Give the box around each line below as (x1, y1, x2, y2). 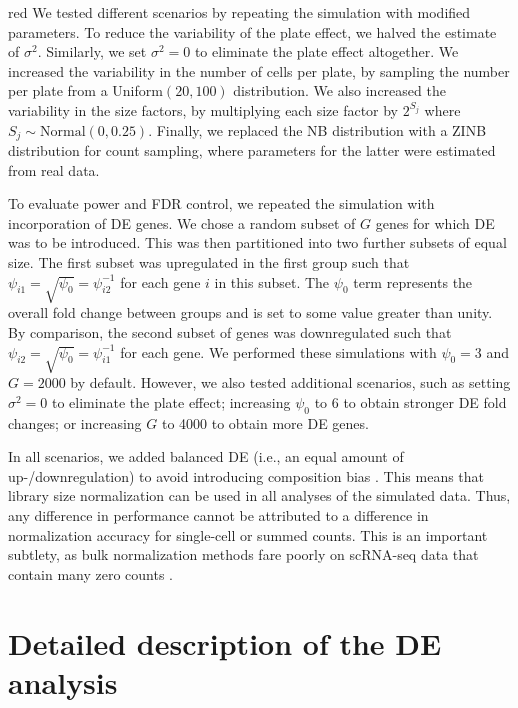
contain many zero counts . (8, 563, 174, 584)
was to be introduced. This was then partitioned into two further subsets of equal (8, 232, 507, 253)
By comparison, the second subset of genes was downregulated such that (8, 321, 452, 342)
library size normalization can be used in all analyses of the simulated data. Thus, (8, 485, 511, 506)
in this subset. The (214, 271, 330, 292)
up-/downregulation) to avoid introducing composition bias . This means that (8, 465, 485, 486)
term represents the (353, 271, 473, 292)
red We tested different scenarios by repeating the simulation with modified (8, 2, 471, 22)
